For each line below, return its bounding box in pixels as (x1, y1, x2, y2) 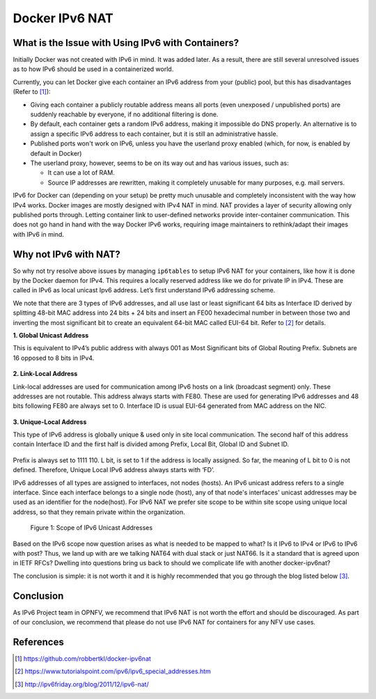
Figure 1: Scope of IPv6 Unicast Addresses (30, 524, 153, 532)
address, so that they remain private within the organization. (13, 508, 186, 516)
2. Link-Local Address (13, 370, 78, 378)
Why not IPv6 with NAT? (13, 248, 121, 260)
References (13, 636, 64, 647)
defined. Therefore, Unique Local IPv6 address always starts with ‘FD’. (13, 466, 215, 474)
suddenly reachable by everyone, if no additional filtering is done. (30, 110, 219, 118)
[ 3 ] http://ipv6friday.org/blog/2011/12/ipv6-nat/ (15, 680, 149, 689)
